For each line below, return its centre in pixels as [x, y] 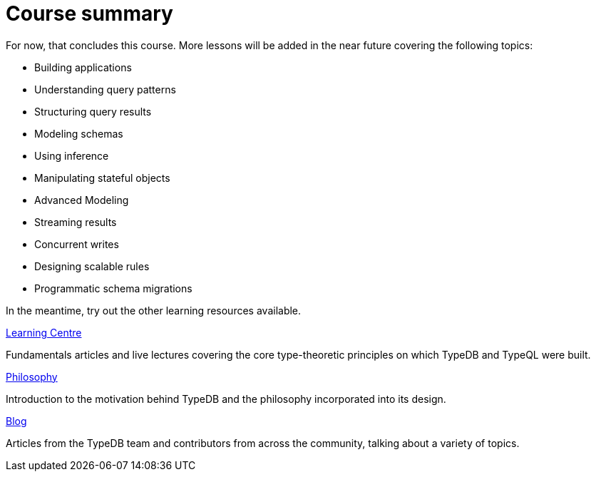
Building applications [83, 67]
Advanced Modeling [82, 200]
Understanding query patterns [105, 89]
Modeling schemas [79, 133]
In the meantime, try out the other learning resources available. [154, 310]
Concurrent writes [77, 244]
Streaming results [76, 222]
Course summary [89, 14]
